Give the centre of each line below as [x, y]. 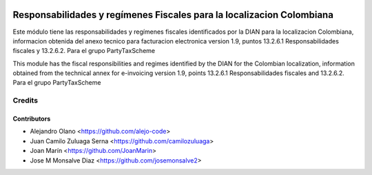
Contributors [32, 119]
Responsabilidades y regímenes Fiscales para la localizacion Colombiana [173, 15]
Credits [25, 101]
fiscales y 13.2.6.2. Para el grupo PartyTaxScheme [84, 51]
